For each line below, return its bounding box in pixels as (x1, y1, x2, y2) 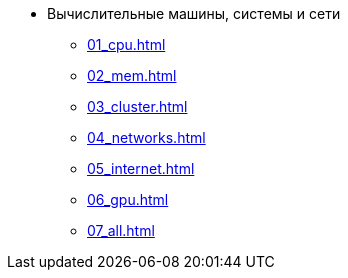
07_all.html (87, 222, 155, 239)
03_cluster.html (87, 98, 188, 115)
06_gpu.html (87, 191, 169, 208)
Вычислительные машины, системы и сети (47, 5, 341, 22)
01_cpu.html (87, 36, 166, 53)
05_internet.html (87, 160, 195, 177)
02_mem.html (87, 67, 177, 84)
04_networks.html (87, 129, 206, 146)
